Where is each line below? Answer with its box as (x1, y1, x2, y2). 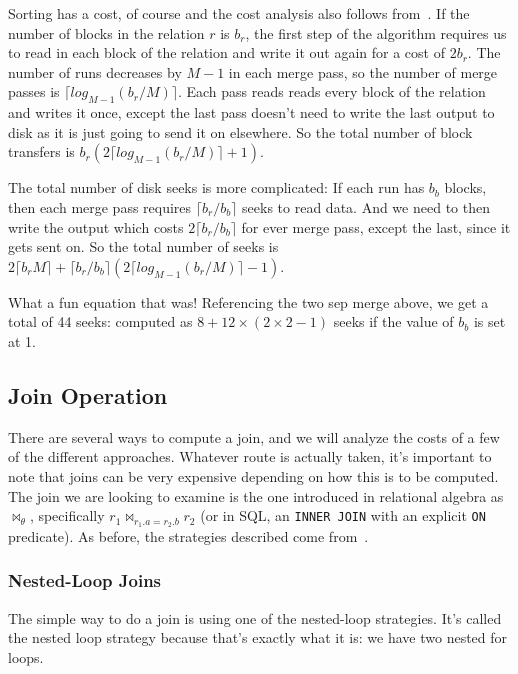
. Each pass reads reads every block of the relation (177, 81, 486, 102)
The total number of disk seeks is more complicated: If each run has (8, 177, 425, 198)
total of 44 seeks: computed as (8, 311, 193, 332)
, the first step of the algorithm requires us (245, 22, 507, 43)
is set (473, 311, 506, 332)
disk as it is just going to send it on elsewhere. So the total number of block (8, 121, 473, 142)
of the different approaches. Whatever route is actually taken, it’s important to (8, 446, 492, 467)
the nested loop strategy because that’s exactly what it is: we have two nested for (8, 627, 508, 648)
